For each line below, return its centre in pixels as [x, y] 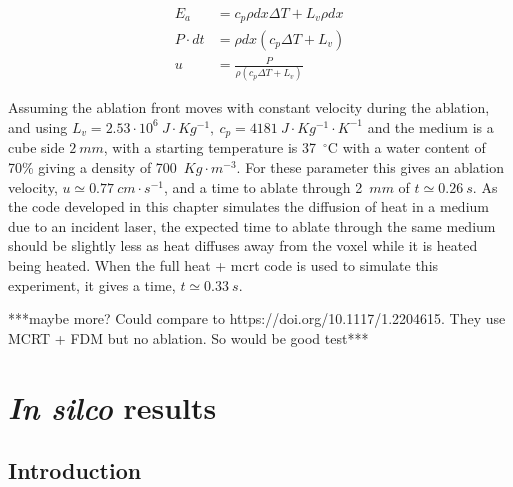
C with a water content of [406, 147]
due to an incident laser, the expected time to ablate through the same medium [252, 225]
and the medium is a [430, 126]
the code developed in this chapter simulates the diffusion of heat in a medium [248, 206]
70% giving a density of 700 [92, 167]
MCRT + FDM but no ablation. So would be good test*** [188, 337]
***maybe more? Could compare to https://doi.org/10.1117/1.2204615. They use [257, 318]
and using [38, 126]
